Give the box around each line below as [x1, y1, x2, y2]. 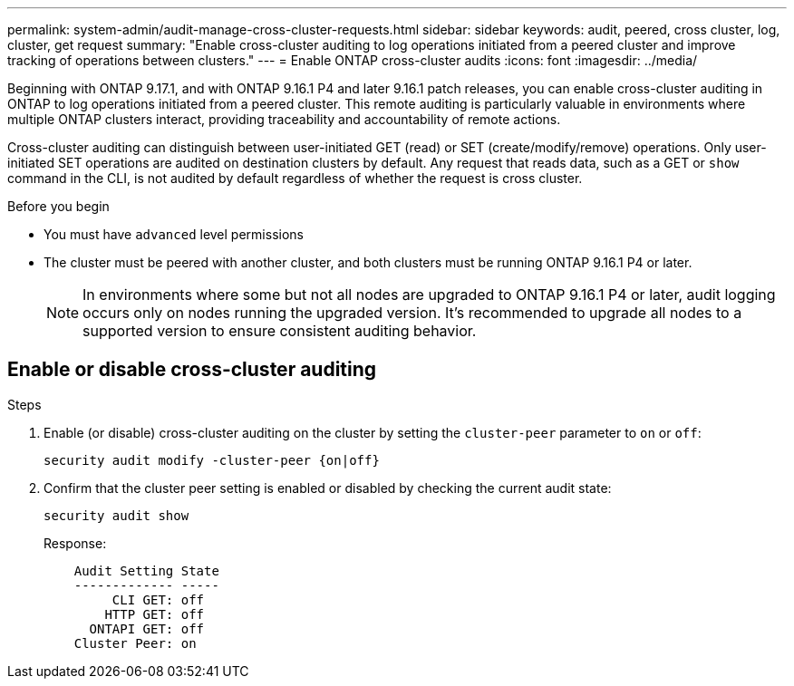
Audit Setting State [73, 563, 219, 578]
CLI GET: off [111, 592, 205, 607]
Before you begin [7, 198, 110, 214]
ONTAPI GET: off [89, 621, 205, 636]
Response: [44, 535, 107, 551]
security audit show [44, 507, 189, 523]
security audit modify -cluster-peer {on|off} [44, 452, 380, 468]
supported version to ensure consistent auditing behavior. [82, 322, 477, 340]
